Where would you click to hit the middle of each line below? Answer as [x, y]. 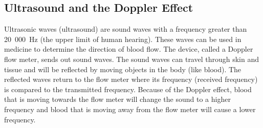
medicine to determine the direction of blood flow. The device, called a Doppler [129, 49]
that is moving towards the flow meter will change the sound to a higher [117, 99]
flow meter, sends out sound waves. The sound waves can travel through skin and [132, 59]
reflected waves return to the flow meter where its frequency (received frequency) [131, 79]
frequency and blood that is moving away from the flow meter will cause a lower [130, 109]
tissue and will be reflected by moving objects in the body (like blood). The [123, 69]
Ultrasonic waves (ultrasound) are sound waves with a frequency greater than [126, 29]
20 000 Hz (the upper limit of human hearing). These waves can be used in [123, 39]
